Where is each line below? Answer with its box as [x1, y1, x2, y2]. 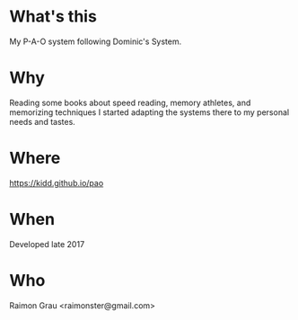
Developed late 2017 [9, 238, 85, 249]
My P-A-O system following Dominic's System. [9, 36, 182, 47]
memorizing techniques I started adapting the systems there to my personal [9, 106, 290, 118]
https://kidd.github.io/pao [9, 177, 104, 188]
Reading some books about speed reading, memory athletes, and [9, 97, 251, 108]
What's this [9, 6, 97, 27]
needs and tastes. [9, 116, 76, 127]
